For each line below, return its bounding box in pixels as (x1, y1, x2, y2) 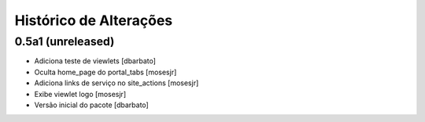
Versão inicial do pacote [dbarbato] (34, 100, 149, 109)
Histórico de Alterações (14, 12, 173, 29)
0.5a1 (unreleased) (14, 34, 115, 48)
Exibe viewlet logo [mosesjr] (34, 89, 126, 99)
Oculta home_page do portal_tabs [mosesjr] (34, 67, 177, 77)
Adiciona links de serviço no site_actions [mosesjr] (34, 78, 199, 88)
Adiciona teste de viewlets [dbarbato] (34, 56, 157, 66)
